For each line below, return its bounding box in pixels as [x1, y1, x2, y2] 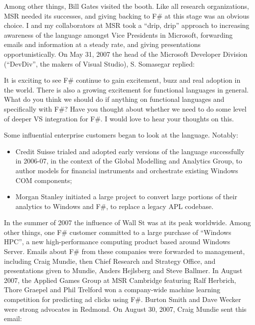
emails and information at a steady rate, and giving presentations [4, 39, 201, 49]
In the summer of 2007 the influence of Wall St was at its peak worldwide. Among [4, 217, 251, 228]
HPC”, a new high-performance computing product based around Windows [4, 236, 230, 247]
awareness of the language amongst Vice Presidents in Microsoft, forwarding [4, 29, 233, 40]
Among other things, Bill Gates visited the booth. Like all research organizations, [4, 1, 249, 11]
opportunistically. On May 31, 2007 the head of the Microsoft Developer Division [4, 48, 248, 59]
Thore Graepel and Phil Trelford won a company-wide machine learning [4, 284, 221, 295]
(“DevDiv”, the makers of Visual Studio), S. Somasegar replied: [4, 58, 195, 69]
